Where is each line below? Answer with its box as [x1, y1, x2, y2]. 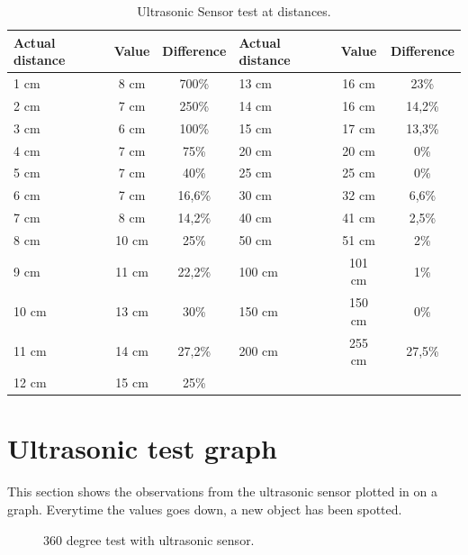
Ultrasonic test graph [7, 430, 277, 467]
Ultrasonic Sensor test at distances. [137, 2, 331, 20]
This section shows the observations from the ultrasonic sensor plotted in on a [7, 482, 437, 501]
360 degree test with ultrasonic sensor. [43, 530, 255, 549]
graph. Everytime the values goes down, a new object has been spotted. [7, 499, 402, 518]
